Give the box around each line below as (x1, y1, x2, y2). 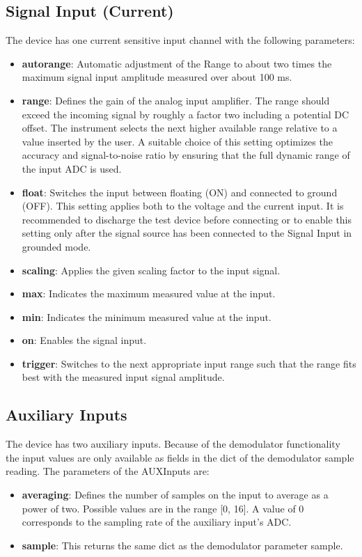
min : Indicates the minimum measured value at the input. (22, 309, 271, 324)
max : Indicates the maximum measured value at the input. (22, 286, 276, 301)
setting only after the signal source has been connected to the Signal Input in (22, 226, 352, 240)
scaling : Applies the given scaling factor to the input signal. (22, 262, 281, 277)
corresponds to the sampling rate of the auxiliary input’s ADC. (22, 515, 292, 529)
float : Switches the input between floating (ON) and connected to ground (22, 185, 338, 199)
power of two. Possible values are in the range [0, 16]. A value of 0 (22, 501, 304, 515)
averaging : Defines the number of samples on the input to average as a (22, 487, 329, 502)
